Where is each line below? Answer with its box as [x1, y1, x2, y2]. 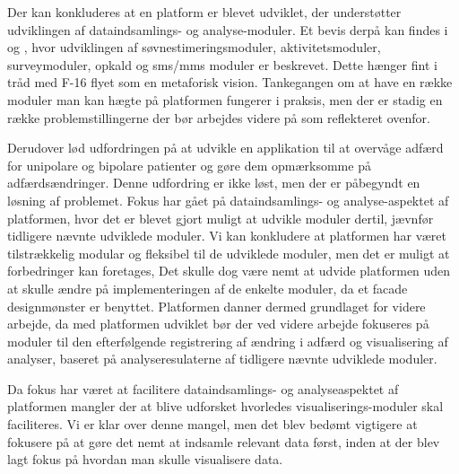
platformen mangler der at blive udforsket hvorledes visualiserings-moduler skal [7, 397, 444, 416]
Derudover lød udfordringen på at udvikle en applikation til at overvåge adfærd [7, 138, 444, 157]
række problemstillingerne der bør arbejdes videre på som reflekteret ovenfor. [7, 108, 430, 127]
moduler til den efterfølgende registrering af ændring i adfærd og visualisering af [7, 331, 448, 350]
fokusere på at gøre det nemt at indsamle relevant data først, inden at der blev [7, 432, 440, 451]
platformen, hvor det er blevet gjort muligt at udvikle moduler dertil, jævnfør [7, 208, 434, 227]
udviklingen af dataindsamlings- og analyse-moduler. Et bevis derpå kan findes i [7, 20, 448, 39]
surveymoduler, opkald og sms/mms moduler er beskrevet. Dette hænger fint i [7, 55, 437, 74]
